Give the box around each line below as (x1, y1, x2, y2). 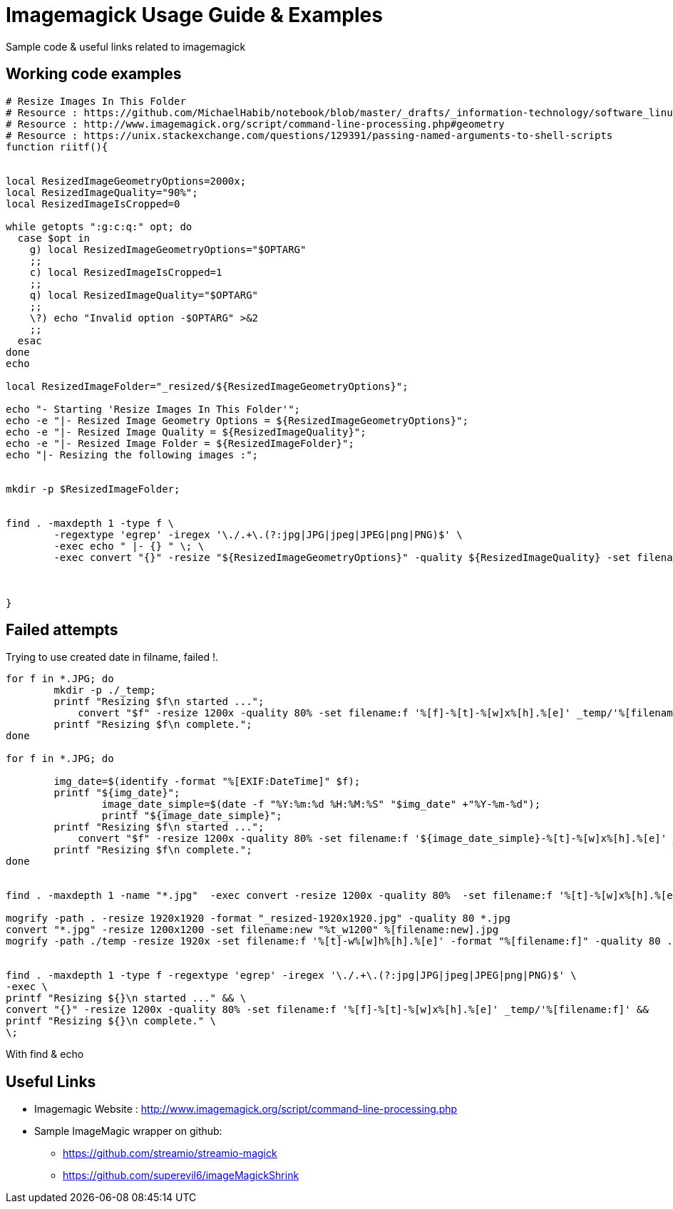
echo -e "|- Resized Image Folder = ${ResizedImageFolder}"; (6, 437, 354, 449)
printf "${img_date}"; (53, 787, 180, 799)
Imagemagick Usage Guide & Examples (6, 3, 383, 27)
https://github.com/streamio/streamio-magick (63, 1147, 277, 1160)
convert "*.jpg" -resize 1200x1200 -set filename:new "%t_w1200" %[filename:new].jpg (6, 924, 499, 936)
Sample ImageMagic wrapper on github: (34, 1125, 222, 1138)
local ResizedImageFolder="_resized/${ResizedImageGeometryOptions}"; (6, 380, 409, 392)
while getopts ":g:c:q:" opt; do (6, 220, 192, 232)
